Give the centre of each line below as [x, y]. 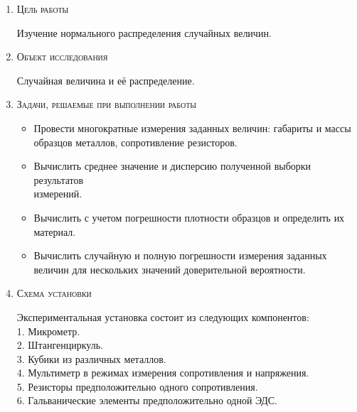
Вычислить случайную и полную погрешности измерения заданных [180, 255]
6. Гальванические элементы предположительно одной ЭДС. [147, 400]
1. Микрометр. [48, 331]
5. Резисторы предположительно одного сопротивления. [137, 386]
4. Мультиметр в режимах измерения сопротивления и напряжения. [163, 373]
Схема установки [54, 293]
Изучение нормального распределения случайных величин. [144, 32]
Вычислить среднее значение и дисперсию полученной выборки [172, 166]
